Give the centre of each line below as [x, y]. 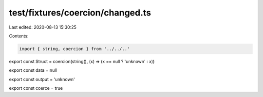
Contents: [19, 36]
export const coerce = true [36, 88]
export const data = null [33, 70]
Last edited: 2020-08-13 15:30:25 [43, 27]
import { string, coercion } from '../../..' [75, 49]
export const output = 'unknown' [42, 79]
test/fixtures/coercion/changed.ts [80, 13]
